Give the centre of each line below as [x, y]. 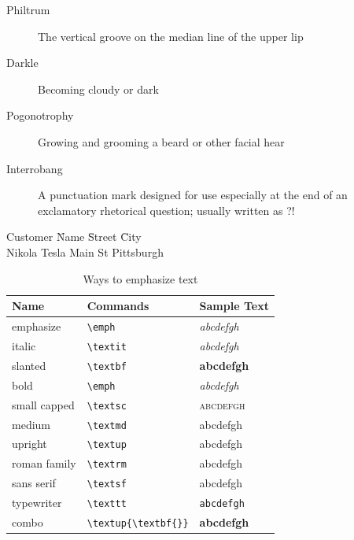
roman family [44, 463]
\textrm [107, 465]
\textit [107, 347]
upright [29, 444]
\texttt [107, 504]
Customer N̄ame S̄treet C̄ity [74, 237]
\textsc [107, 406]
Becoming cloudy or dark [98, 89]
